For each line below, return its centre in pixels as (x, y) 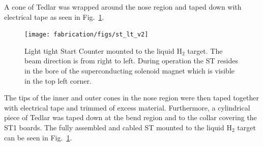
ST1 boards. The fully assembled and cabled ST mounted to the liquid (114, 127)
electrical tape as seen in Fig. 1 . (54, 16)
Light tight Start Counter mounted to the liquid (99, 50)
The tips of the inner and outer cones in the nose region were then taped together (131, 98)
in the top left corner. (58, 80)
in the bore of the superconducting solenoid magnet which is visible (130, 71)
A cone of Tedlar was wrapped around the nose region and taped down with (123, 7)
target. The (205, 50)
